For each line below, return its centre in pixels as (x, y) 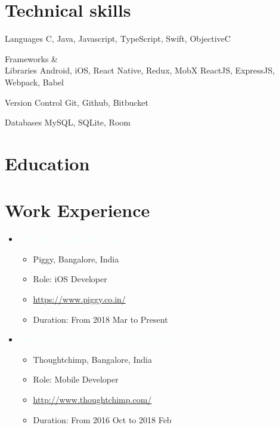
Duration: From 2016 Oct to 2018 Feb (102, 419)
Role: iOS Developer (70, 279)
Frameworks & (32, 58)
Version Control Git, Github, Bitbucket (77, 102)
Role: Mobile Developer (76, 379)
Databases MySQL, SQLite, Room (68, 122)
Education (47, 163)
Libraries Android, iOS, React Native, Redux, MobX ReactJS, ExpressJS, (140, 70)
